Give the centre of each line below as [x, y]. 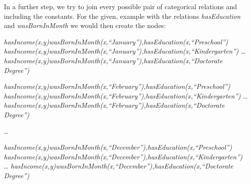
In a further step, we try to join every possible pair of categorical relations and [121, 6]
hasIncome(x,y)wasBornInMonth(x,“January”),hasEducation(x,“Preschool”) [116, 41]
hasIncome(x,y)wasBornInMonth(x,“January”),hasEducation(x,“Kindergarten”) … [125, 51]
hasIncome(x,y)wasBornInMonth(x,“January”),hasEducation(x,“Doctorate [113, 60]
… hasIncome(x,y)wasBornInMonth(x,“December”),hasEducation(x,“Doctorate [119, 166]
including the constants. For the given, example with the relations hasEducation [122, 16]
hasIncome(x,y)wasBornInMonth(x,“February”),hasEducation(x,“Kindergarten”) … [126, 95]
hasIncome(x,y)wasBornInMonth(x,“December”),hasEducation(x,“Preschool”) [118, 147]
